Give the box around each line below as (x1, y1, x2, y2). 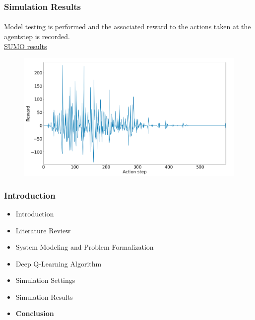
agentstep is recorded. (4, 31, 70, 42)
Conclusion (15, 308, 54, 319)
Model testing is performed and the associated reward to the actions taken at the (4, 21, 251, 32)
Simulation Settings (15, 275, 75, 285)
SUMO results (4, 41, 47, 51)
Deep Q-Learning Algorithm (15, 258, 102, 268)
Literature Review (15, 225, 71, 235)
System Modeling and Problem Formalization (15, 242, 154, 252)
